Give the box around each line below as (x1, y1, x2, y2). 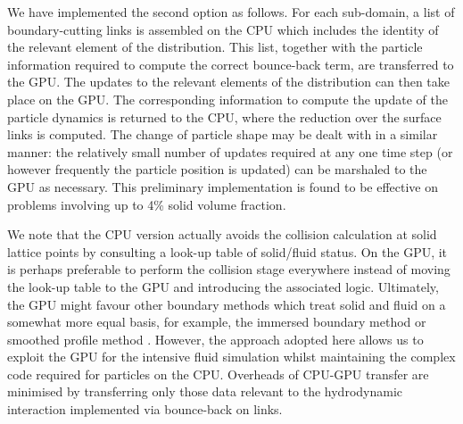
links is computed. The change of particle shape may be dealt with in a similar (7, 125, 438, 144)
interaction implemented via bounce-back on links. (7, 400, 283, 419)
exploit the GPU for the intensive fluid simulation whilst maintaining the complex (7, 347, 456, 366)
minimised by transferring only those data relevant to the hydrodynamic (7, 382, 403, 401)
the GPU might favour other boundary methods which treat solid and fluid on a (7, 295, 446, 313)
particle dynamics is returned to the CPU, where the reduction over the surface (7, 107, 442, 126)
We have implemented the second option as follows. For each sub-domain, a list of (7, 3, 455, 21)
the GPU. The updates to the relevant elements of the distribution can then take (7, 72, 451, 91)
